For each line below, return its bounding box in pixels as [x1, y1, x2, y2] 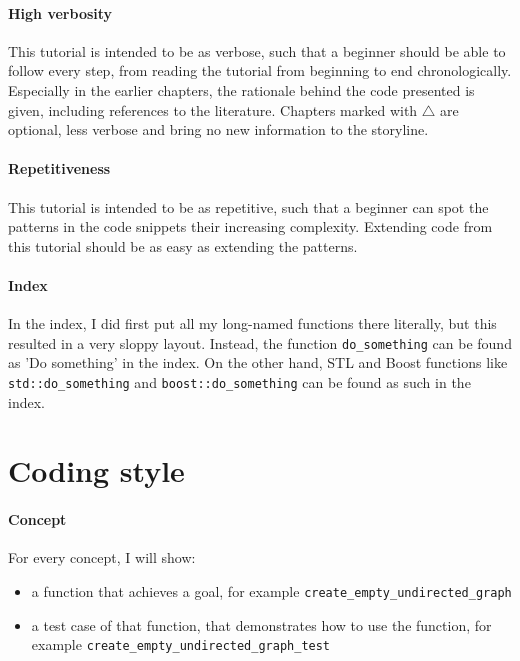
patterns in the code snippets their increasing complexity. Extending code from [8, 216, 493, 237]
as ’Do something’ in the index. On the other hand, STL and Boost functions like [8, 352, 508, 373]
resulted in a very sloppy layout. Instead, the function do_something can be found [8, 332, 512, 353]
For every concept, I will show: [8, 547, 196, 568]
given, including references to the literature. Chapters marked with [8, 99, 418, 120]
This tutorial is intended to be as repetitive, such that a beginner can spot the [8, 196, 489, 217]
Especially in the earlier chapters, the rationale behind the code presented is [8, 79, 475, 100]
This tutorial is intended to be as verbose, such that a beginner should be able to [8, 40, 506, 61]
